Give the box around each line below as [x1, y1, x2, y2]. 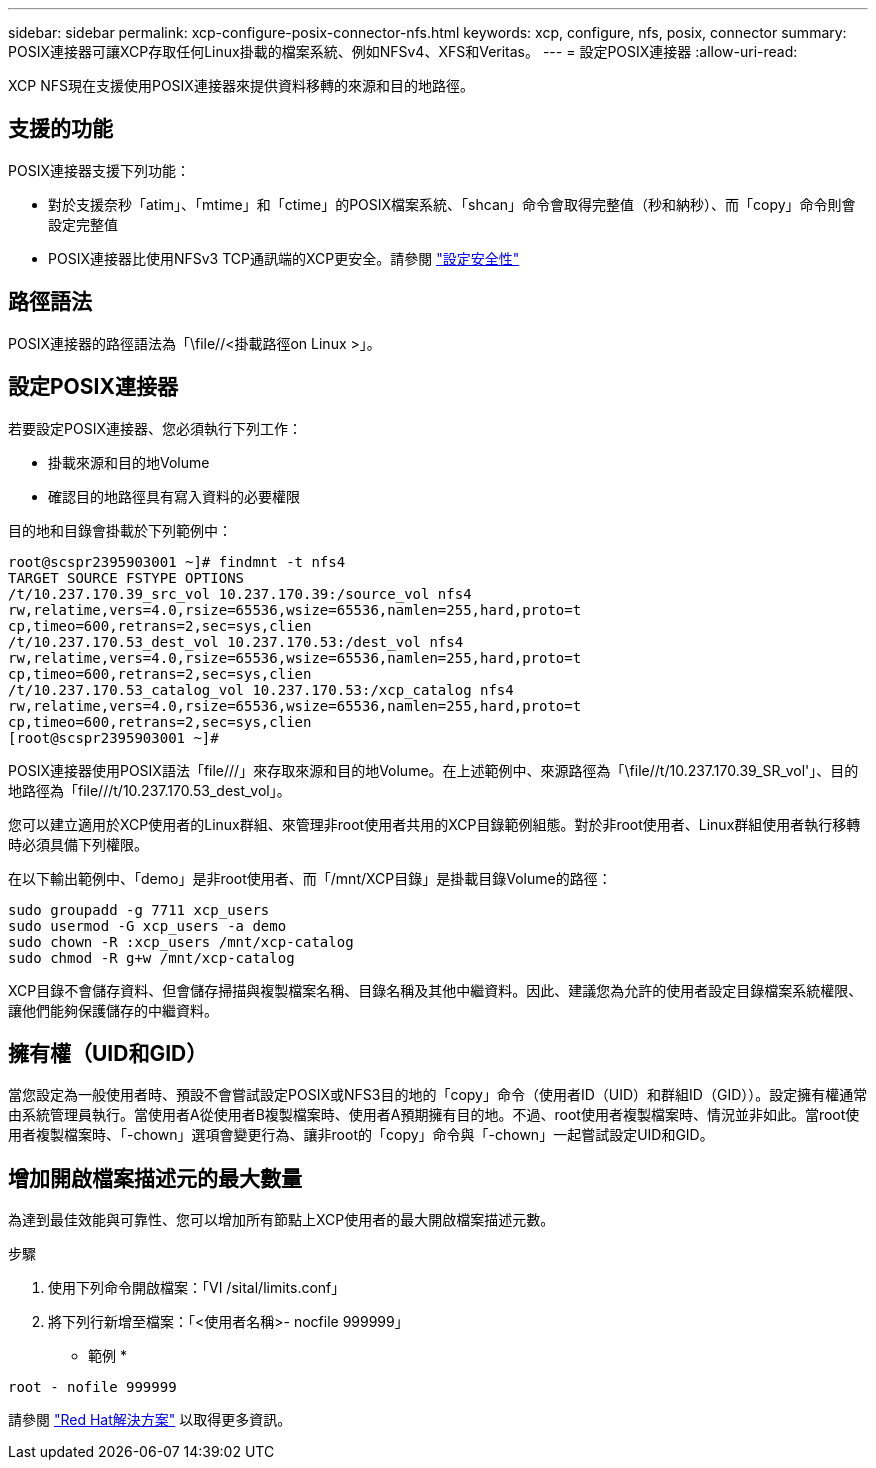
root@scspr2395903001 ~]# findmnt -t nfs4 [8, 553, 346, 570]
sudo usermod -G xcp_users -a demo [8, 917, 287, 934]
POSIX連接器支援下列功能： [8, 161, 190, 179]
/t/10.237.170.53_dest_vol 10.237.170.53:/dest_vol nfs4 [8, 633, 464, 650]
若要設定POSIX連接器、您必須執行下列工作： [8, 419, 302, 437]
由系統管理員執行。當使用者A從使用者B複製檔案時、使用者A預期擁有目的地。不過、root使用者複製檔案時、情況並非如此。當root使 [8, 1106, 860, 1124]
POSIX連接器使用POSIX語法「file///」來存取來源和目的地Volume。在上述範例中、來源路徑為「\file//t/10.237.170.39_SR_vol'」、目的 [8, 761, 859, 779]
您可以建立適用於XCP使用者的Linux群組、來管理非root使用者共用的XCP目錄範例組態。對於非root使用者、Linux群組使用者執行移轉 [8, 815, 861, 833]
